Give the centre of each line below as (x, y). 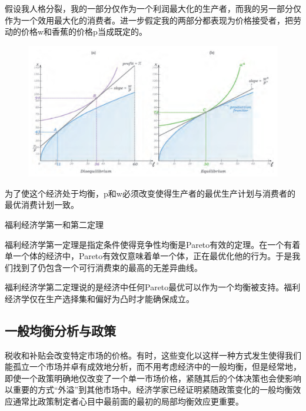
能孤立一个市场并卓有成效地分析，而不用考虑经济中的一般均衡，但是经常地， (153, 367)
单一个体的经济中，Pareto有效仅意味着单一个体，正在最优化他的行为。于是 (149, 256)
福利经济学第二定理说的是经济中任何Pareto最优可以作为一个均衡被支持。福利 (153, 287)
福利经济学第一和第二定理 (54, 224)
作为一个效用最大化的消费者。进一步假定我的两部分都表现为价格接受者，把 (149, 20)
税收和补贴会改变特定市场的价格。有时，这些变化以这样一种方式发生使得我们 (153, 355)
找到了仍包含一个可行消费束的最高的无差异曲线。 (107, 267)
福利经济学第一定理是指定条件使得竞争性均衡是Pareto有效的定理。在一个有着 (153, 244)
